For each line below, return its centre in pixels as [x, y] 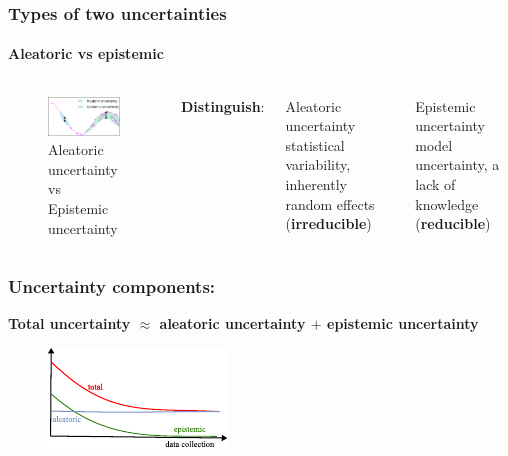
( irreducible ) [328, 223]
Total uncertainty [69, 323]
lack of [435, 184]
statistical [315, 144]
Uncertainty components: [112, 286]
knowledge [447, 203]
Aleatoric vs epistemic [86, 53]
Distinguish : [222, 105]
